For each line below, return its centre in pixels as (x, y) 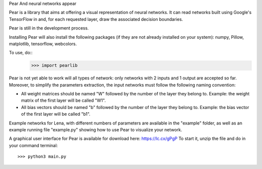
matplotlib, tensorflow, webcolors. (43, 44)
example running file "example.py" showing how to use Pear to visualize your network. (96, 130)
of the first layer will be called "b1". (56, 114)
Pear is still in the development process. (49, 28)
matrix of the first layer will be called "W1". (64, 100)
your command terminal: (33, 145)
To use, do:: (21, 53)
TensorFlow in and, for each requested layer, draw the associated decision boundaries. (96, 19)
